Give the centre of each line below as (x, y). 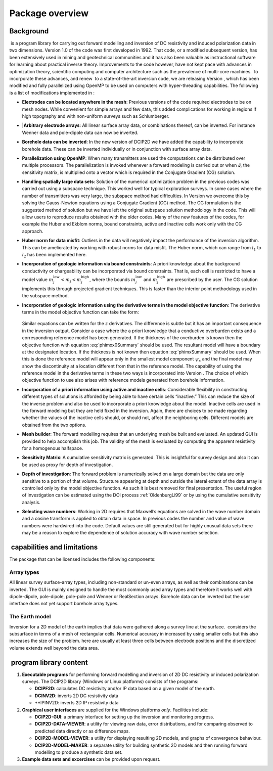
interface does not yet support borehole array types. (64, 604)
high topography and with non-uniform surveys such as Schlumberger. (96, 116)
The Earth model (30, 617)
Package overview (49, 13)
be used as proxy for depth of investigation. (67, 465)
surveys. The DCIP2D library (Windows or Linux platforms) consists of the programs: (110, 682)
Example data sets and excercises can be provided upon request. (91, 759)
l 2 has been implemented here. (54, 255)
